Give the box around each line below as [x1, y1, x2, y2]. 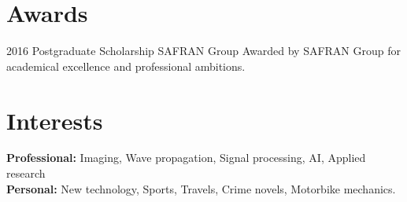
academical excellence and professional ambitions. [6, 57, 246, 74]
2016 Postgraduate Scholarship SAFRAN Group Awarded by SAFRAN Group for [6, 42, 401, 59]
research [6, 165, 46, 182]
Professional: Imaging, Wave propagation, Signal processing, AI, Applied [6, 149, 366, 166]
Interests [6, 104, 103, 136]
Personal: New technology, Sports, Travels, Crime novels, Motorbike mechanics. [6, 180, 396, 196]
